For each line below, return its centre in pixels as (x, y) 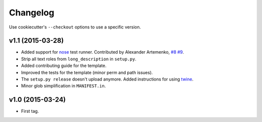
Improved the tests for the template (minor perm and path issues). (87, 72)
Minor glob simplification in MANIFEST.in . (64, 86)
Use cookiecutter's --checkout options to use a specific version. (75, 27)
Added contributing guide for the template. (64, 66)
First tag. (30, 111)
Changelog (32, 13)
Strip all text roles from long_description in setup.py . (79, 59)
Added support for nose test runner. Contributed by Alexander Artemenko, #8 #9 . (103, 52)
